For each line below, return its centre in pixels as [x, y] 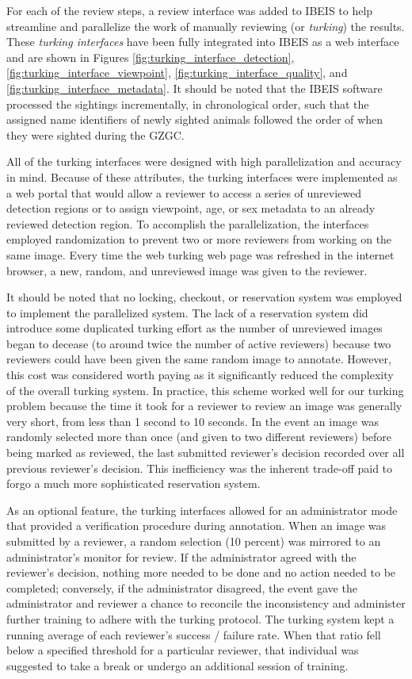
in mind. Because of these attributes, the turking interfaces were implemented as [202, 176]
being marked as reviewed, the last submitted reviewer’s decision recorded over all [206, 453]
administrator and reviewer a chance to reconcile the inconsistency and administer [206, 603]
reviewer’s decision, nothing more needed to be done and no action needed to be [201, 572]
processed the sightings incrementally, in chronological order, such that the [188, 104]
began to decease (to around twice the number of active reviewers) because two [199, 343]
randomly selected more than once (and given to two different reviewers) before [199, 437]
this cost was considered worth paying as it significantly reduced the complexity [200, 375]
